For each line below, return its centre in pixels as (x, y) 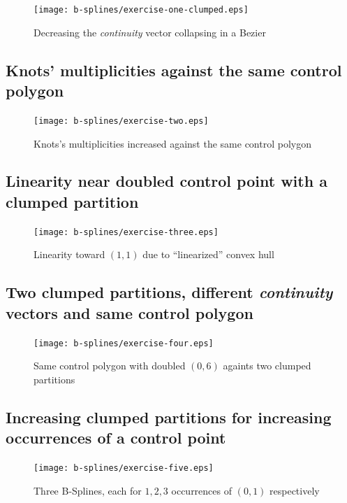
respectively (295, 490)
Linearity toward (69, 254)
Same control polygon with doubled (110, 366)
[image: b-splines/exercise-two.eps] (121, 121)
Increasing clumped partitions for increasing (169, 417)
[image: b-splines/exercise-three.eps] (126, 232)
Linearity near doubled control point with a (167, 181)
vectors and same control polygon (130, 312)
